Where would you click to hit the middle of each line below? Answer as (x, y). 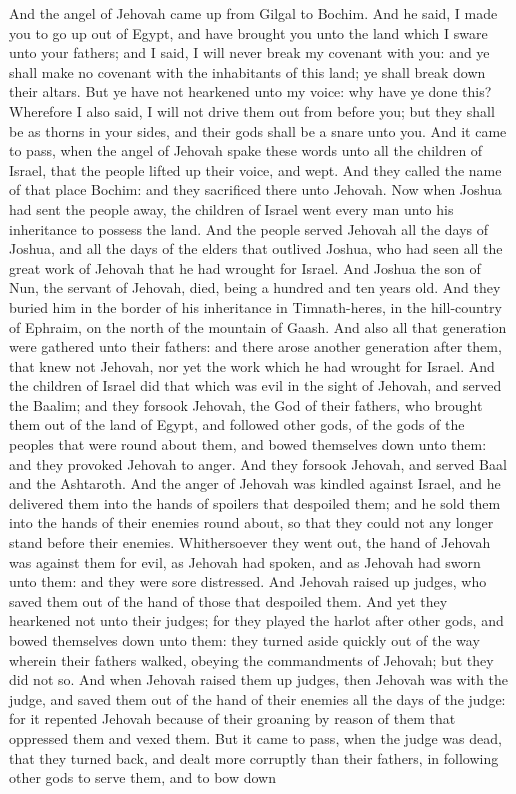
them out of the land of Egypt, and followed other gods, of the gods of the (237, 424)
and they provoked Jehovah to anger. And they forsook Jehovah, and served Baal (258, 463)
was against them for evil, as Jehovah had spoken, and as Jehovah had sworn (245, 561)
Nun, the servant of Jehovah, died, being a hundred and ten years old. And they (255, 287)
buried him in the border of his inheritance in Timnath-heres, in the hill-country (255, 306)
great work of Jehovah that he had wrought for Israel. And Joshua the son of (245, 267)
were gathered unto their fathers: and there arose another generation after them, (255, 346)
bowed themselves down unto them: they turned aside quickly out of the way (244, 640)
